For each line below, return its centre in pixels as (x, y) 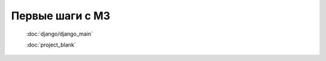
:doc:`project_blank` (51, 45)
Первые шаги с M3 (61, 16)
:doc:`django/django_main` (59, 34)
